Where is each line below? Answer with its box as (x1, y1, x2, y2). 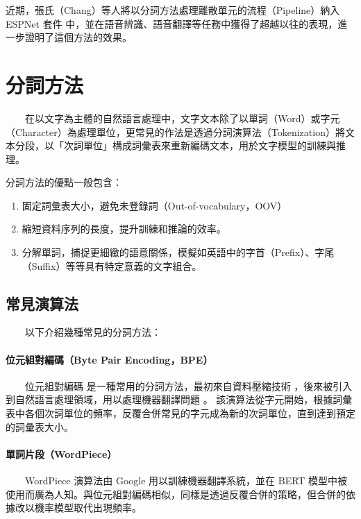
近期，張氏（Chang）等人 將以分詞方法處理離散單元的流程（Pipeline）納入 (6, 3, 340, 17)
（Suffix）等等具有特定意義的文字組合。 (22, 258, 202, 273)
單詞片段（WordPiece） (6, 446, 117, 461)
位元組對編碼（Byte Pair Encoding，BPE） (6, 352, 213, 366)
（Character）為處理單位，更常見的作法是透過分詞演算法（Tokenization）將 (6, 124, 345, 139)
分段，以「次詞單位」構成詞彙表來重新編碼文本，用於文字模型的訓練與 (15, 138, 336, 153)
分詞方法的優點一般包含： (6, 175, 122, 189)
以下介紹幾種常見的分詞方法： (24, 325, 161, 339)
